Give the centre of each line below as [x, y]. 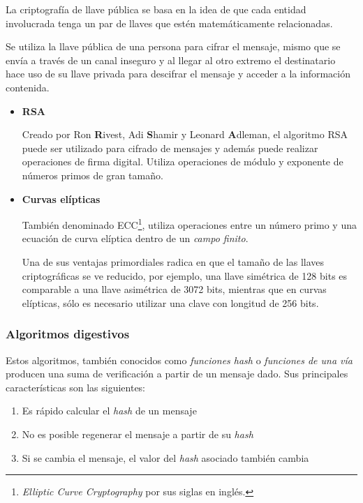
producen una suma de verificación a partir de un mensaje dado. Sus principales [177, 374]
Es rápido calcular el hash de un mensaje [109, 411]
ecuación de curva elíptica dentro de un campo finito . [135, 238]
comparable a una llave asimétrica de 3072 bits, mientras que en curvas [174, 289]
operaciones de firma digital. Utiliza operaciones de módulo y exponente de [183, 162]
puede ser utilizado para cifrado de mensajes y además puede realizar [170, 148]
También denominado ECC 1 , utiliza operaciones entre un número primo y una [189, 224]
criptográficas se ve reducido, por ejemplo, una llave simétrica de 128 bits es [185, 275]
